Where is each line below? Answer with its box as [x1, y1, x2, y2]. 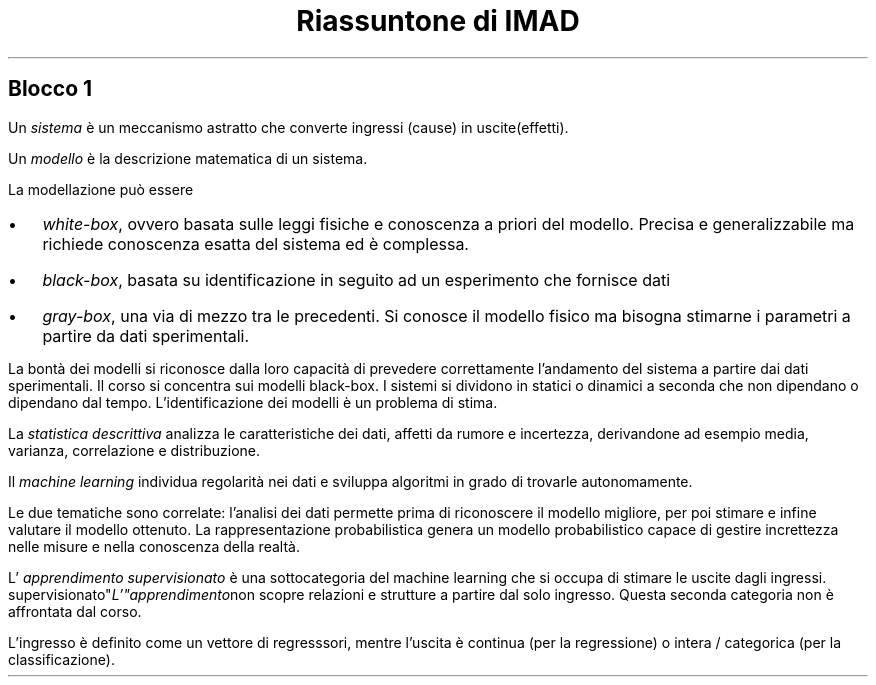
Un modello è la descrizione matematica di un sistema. [8, 149, 368, 167]
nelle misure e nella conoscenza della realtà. [8, 537, 300, 555]
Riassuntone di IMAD [296, 4, 580, 38]
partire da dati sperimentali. [42, 325, 250, 346]
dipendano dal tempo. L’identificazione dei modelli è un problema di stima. [8, 393, 498, 411]
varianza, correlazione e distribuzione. [8, 441, 261, 459]
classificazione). [8, 650, 115, 668]
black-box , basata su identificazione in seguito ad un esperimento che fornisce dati [42, 269, 671, 290]
